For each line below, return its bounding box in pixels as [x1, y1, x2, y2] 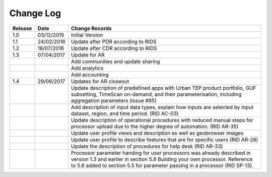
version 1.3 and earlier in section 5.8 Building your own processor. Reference [71, 155, 253, 162]
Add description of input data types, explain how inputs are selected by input [71, 103, 254, 110]
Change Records [71, 25, 112, 32]
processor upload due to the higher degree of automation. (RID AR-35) [71, 123, 239, 130]
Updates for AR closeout [71, 78, 129, 85]
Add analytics [71, 65, 104, 72]
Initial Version [71, 31, 103, 38]
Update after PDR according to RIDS [71, 38, 157, 45]
